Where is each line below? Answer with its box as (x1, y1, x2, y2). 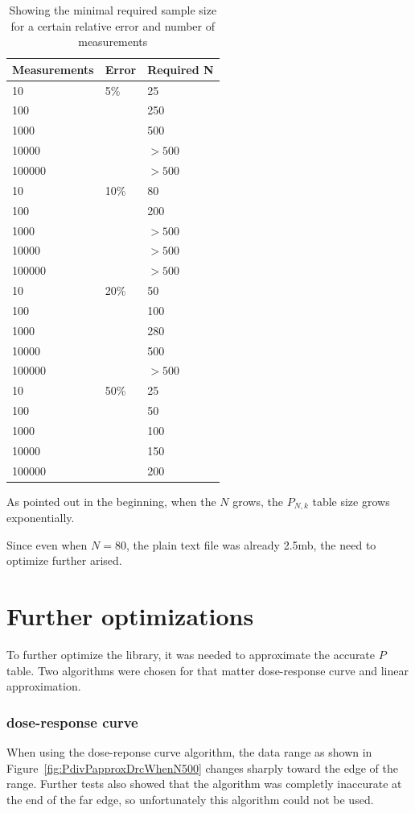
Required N (147, 60, 214, 77)
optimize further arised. (6, 552, 122, 569)
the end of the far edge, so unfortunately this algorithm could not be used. (6, 790, 374, 807)
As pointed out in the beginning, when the (6, 492, 216, 509)
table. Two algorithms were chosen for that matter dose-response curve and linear (6, 662, 409, 678)
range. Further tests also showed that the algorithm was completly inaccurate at (6, 775, 402, 792)
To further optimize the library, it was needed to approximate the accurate (6, 646, 376, 663)
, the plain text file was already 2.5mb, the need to (125, 536, 376, 553)
